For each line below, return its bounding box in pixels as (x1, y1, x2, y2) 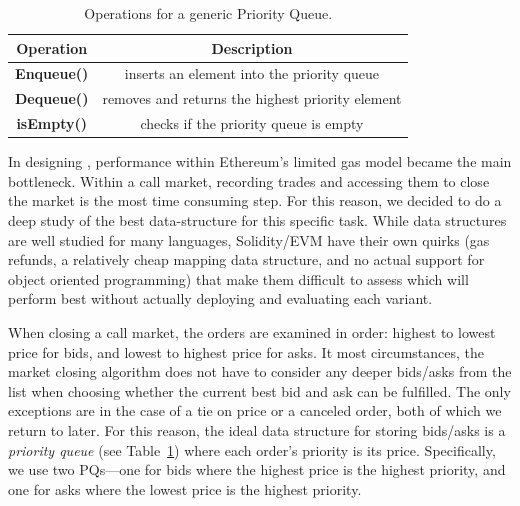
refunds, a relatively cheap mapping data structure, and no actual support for (8, 249, 485, 270)
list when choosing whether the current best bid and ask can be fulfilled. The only (8, 380, 511, 401)
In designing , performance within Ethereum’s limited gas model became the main (8, 151, 512, 172)
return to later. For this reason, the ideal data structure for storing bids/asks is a (8, 419, 506, 440)
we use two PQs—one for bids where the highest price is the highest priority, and (8, 459, 506, 480)
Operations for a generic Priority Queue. (84, 3, 333, 23)
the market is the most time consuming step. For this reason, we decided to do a (8, 190, 502, 211)
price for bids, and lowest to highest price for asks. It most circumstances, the (8, 341, 484, 362)
